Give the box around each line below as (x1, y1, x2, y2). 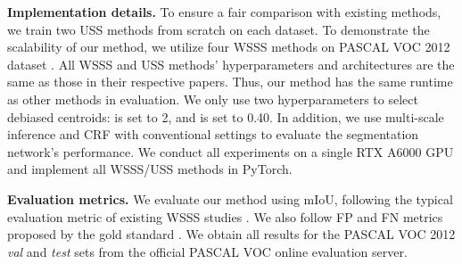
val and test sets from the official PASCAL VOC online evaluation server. (7, 242, 408, 260)
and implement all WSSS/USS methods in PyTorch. (7, 160, 293, 178)
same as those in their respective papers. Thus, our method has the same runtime (7, 72, 453, 91)
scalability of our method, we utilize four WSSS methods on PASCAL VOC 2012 (7, 37, 450, 56)
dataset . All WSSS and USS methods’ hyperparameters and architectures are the (7, 54, 455, 73)
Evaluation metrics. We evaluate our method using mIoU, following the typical (7, 189, 453, 208)
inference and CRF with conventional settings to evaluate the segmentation (7, 125, 419, 144)
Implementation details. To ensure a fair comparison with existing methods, (7, 3, 441, 21)
